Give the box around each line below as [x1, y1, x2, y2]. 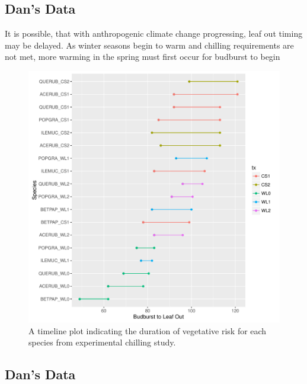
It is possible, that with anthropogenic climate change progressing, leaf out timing [5, 27, 303, 40]
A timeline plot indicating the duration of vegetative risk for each [28, 324, 267, 337]
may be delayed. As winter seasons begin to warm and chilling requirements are [5, 39, 294, 51]
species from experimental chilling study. [28, 336, 176, 348]
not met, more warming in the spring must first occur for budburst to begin [5, 50, 280, 63]
